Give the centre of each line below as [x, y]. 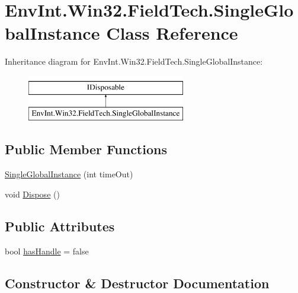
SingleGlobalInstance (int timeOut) [69, 174]
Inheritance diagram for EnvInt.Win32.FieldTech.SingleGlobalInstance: [134, 61]
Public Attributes [60, 226]
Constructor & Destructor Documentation [137, 283]
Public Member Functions [86, 149]
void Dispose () [32, 194]
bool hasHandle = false [47, 251]
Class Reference [172, 33]
